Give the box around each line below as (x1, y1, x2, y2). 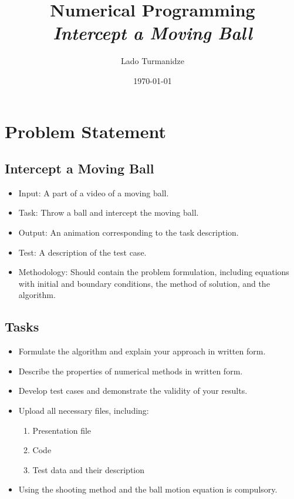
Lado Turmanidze (121, 55, 184, 67)
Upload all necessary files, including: (18, 404, 149, 417)
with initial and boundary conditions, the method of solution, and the (18, 277, 270, 289)
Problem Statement (5, 119, 166, 143)
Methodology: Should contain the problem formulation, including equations (18, 266, 289, 278)
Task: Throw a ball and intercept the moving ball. (18, 206, 199, 219)
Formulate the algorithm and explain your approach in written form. (18, 345, 266, 357)
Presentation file (32, 424, 92, 436)
